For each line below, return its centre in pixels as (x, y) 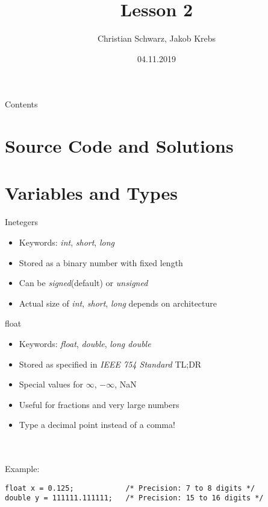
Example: (22, 469)
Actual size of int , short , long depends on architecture (118, 303)
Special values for (51, 384)
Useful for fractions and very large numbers (99, 404)
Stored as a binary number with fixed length (101, 262)
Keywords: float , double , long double (85, 343)
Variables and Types (92, 193)
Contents (21, 104)
